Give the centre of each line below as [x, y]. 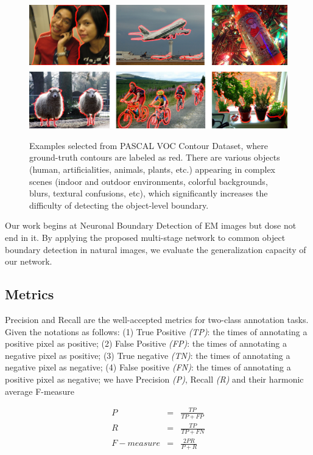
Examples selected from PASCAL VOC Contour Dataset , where [149, 145]
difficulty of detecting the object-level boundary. [119, 205]
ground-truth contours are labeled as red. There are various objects [155, 157]
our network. [29, 261]
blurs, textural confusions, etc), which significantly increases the [149, 193]
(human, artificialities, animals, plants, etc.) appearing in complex [153, 169]
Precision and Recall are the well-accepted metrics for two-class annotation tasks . [157, 320]
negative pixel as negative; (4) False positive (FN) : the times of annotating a [148, 367]
